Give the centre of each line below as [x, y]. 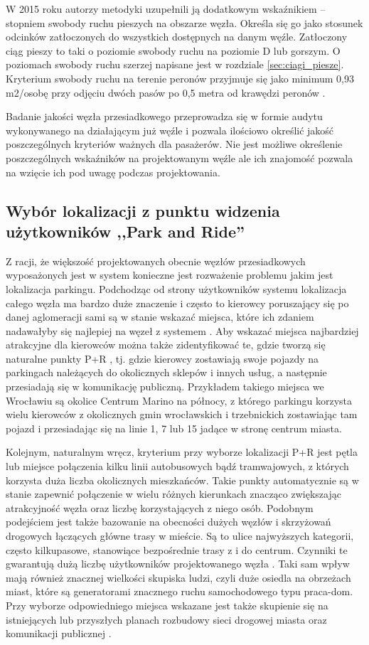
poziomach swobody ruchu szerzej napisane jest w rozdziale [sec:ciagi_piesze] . [175, 64]
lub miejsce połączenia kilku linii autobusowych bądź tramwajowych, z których [177, 466]
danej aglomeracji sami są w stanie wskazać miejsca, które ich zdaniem [160, 317]
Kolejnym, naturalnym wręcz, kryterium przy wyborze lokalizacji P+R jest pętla [182, 452]
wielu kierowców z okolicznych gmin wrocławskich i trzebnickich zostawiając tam [182, 414]
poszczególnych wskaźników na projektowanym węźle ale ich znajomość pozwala [180, 158]
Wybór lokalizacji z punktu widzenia [143, 210]
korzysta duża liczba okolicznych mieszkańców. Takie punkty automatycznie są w [182, 480]
